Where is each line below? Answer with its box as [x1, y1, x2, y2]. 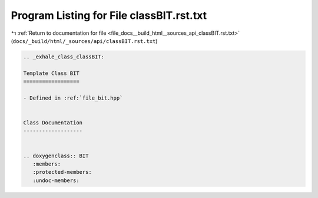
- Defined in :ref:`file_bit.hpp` [23, 94, 123, 101]
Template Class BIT [23, 70, 79, 77]
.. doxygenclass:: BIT [23, 152, 89, 159]
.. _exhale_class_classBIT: [23, 53, 104, 60]
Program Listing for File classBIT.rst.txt [11, 9, 207, 22]
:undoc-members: [32, 177, 79, 184]
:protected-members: [32, 169, 92, 176]
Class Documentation [23, 120, 82, 126]
